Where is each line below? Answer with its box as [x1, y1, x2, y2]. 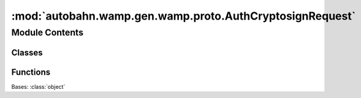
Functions [11, 67, 51, 77]
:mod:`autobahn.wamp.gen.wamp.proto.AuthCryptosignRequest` [11, 9, 356, 23]
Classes [11, 47, 43, 58]
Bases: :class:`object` [11, 83, 66, 90]
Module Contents [11, 27, 84, 38]
